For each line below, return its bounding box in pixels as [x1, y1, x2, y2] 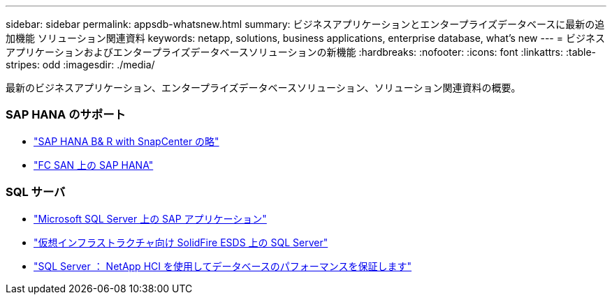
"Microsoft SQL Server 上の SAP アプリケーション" [34, 212, 267, 225]
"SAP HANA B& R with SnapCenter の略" [34, 135, 219, 147]
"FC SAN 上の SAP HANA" [34, 158, 154, 171]
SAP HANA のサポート [6, 107, 126, 122]
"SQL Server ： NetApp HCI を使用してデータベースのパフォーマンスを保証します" [34, 260, 412, 272]
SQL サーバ [6, 185, 66, 200]
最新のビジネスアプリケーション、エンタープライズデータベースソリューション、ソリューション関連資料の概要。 [6, 82, 521, 93]
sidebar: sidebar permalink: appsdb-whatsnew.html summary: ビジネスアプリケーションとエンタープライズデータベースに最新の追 [6, 18, 605, 30]
